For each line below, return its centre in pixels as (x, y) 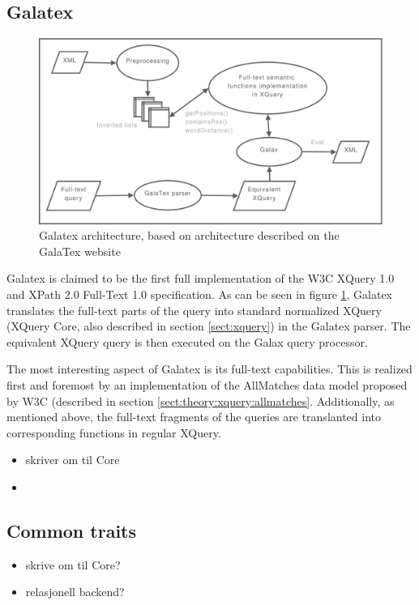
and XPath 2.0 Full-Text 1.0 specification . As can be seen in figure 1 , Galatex (200, 294)
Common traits (71, 530)
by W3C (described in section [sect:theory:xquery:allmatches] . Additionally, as (201, 400)
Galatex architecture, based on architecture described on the (189, 235)
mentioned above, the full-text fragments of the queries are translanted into (194, 417)
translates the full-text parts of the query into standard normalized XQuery (194, 310)
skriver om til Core (73, 460)
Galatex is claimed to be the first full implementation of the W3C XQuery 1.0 (201, 278)
